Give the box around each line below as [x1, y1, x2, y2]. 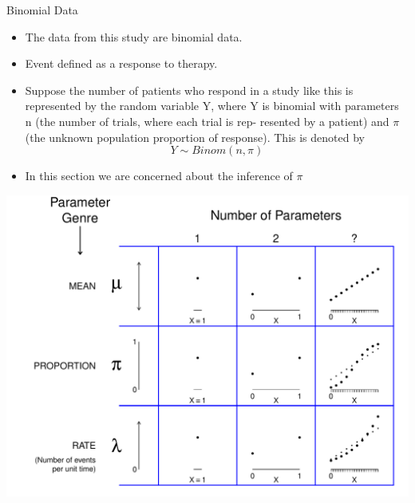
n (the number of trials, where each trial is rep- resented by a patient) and [25, 112, 389, 129]
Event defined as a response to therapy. [25, 55, 218, 72]
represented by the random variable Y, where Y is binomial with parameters [25, 97, 399, 114]
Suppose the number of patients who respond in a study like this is [25, 81, 354, 98]
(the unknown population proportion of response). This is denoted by [25, 128, 365, 145]
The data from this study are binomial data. [25, 28, 243, 45]
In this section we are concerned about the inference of [25, 167, 293, 184]
